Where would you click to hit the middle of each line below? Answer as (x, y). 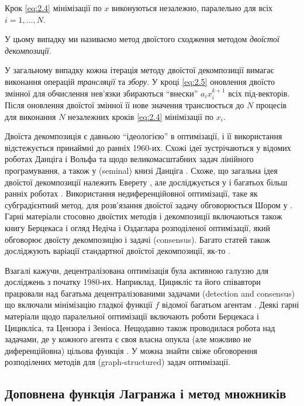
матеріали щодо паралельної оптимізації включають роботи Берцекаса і (132, 316)
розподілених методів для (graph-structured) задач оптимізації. (118, 362)
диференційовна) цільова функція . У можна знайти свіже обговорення (131, 350)
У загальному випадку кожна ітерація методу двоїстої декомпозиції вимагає (139, 70)
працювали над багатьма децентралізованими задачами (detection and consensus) (150, 293)
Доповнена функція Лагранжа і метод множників (146, 393)
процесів (271, 104)
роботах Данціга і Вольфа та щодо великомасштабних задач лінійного (129, 159)
